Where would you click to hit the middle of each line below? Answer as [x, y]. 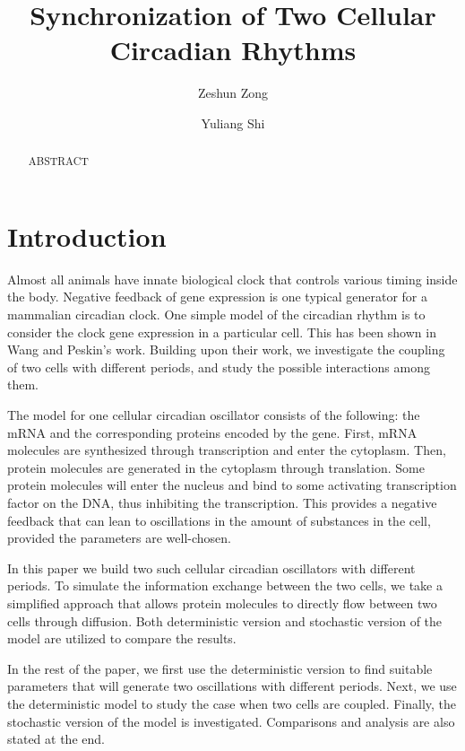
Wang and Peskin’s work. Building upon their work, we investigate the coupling [226, 349]
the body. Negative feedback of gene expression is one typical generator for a [217, 297]
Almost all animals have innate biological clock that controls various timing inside [232, 279]
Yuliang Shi [233, 122]
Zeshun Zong [233, 93]
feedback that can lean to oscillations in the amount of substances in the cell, [219, 520]
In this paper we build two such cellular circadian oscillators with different [211, 568]
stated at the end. [56, 739]
